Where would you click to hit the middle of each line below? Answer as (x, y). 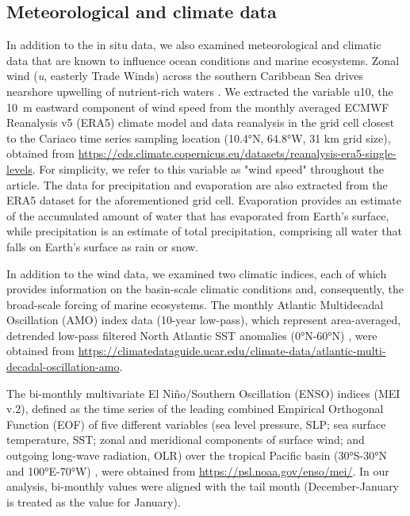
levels (19, 168)
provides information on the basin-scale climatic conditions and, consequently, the (205, 289)
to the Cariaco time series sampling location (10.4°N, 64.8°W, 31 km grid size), (199, 138)
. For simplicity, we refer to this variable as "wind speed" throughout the (208, 168)
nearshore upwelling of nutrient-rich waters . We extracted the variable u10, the (200, 91)
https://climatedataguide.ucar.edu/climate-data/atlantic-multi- (232, 351)
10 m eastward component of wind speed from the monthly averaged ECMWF (198, 107)
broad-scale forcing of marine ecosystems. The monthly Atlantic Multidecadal (195, 304)
